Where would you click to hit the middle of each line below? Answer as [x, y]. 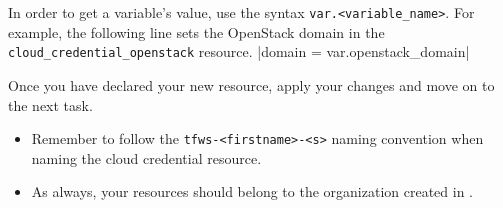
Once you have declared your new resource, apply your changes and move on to [251, 84]
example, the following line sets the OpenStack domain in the [196, 31]
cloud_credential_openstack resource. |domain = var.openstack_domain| [239, 51]
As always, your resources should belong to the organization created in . [252, 191]
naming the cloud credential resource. [146, 157]
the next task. [50, 104]
